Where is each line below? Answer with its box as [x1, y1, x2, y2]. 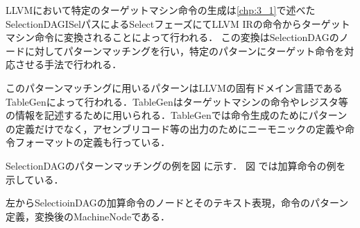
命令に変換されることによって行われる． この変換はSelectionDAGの [34, 30, 339, 44]
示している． [6, 172, 64, 186]
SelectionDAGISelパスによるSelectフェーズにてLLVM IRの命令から [6, 16, 302, 31]
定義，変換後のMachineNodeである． [6, 209, 171, 223]
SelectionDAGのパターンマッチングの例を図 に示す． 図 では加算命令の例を [6, 158, 346, 172]
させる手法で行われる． [15, 57, 122, 72]
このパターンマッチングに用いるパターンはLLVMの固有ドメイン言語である [6, 80, 343, 95]
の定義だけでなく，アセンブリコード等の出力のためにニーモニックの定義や [6, 121, 345, 136]
